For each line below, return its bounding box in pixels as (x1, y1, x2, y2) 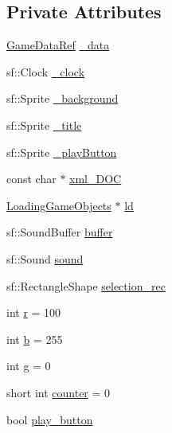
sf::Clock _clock (6, 63, 85, 80)
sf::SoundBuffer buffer (6, 224, 113, 240)
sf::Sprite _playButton (6, 143, 117, 160)
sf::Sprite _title (6, 116, 82, 133)
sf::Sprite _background (6, 90, 119, 107)
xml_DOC (69, 170, 122, 187)
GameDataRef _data (6, 37, 110, 53)
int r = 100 (6, 304, 61, 321)
